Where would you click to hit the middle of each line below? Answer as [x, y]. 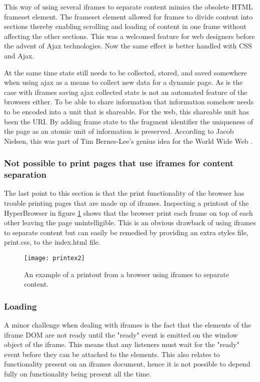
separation [25, 175]
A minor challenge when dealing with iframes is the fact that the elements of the [128, 325]
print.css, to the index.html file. [52, 242]
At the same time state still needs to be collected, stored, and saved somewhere [125, 72]
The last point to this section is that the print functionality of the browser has [124, 193]
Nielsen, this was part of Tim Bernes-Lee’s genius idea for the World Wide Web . [128, 141]
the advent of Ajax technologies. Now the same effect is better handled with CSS [128, 46]
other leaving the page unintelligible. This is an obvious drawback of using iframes [130, 222]
